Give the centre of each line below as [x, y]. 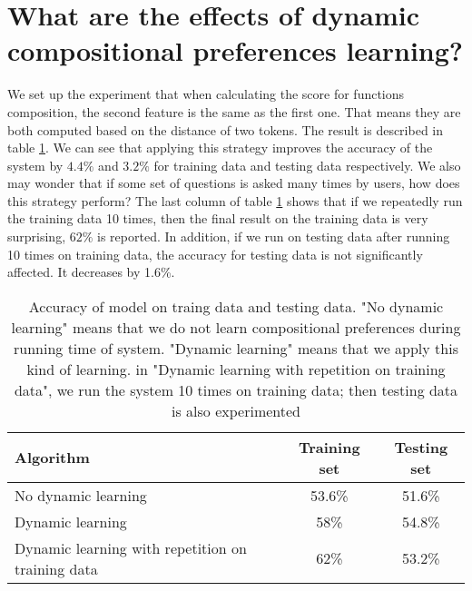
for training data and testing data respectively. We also [307, 165]
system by [35, 165]
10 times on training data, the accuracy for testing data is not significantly [215, 254]
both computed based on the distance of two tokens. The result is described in [226, 129]
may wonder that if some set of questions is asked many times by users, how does [234, 183]
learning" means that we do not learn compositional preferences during [236, 327]
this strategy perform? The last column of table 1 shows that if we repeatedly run [235, 200]
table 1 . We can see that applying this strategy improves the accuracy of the [220, 148]
